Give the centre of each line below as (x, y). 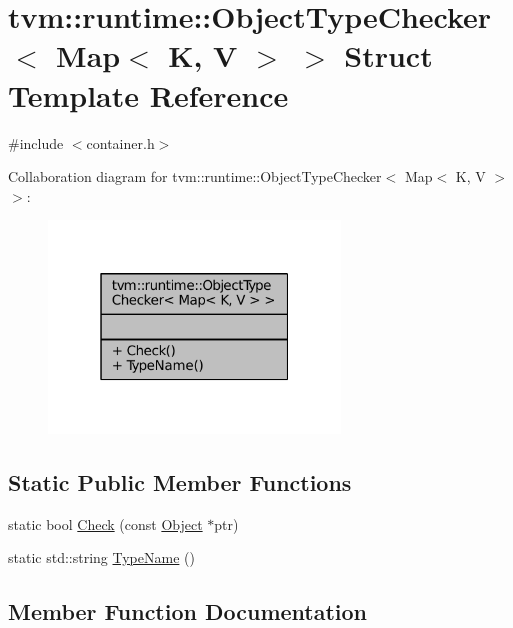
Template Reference (148, 94)
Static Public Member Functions (180, 481)
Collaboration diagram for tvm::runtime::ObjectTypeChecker (195, 176)
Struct (388, 55)
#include (36, 142)
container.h (120, 142)
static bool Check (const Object (105, 523)
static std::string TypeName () (101, 557)
